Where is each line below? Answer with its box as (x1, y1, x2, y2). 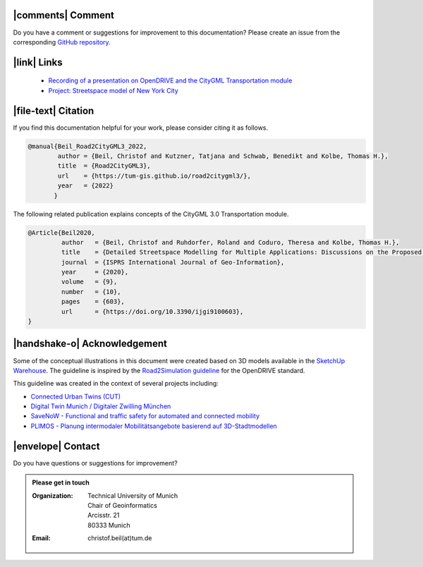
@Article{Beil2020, (27, 228, 95, 236)
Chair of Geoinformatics (87, 501, 158, 509)
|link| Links (13, 56, 63, 68)
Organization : (32, 491, 73, 500)
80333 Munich (87, 520, 130, 529)
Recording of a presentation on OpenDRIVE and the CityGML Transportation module (48, 76, 293, 85)
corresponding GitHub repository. (13, 37, 111, 46)
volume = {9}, (61, 278, 118, 286)
